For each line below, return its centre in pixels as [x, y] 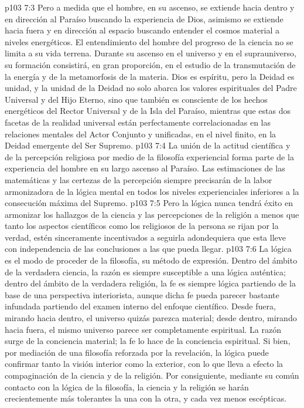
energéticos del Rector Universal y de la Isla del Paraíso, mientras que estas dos [148, 111]
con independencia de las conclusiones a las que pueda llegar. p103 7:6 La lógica [148, 249]
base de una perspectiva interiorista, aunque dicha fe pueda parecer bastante [142, 294]
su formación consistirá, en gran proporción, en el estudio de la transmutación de [150, 64]
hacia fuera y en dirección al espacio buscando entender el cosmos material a [142, 30]
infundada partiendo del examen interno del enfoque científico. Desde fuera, [140, 306]
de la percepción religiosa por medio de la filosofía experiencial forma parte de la [149, 156]
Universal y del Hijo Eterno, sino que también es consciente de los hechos [136, 99]
